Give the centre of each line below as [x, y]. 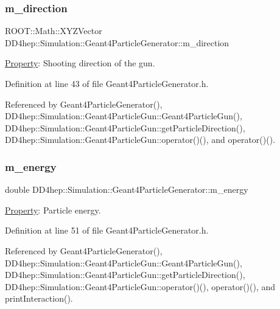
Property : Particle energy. [53, 210]
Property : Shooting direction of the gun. [80, 63]
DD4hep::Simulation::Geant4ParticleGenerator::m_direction [117, 42]
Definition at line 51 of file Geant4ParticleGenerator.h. [107, 230]
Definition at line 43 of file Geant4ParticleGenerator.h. [107, 83]
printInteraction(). [39, 298]
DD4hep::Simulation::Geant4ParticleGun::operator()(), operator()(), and [140, 286]
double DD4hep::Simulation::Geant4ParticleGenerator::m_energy [127, 189]
